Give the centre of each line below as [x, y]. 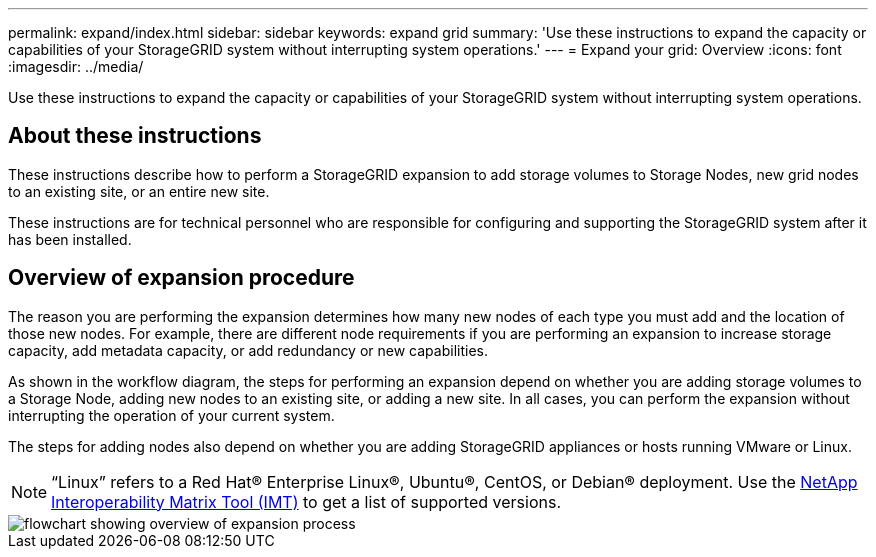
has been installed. [70, 239]
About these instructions [135, 136]
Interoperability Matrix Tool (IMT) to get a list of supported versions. [306, 501]
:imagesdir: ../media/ [76, 66]
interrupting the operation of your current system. [171, 415]
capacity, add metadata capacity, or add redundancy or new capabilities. [248, 350]
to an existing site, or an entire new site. [139, 191]
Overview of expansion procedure [181, 278]
